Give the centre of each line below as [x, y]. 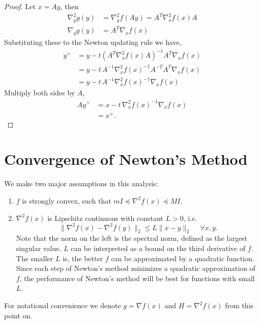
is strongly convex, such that [67, 200]
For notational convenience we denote [63, 305]
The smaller [35, 258]
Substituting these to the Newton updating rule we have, [93, 42]
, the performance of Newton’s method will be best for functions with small [137, 278]
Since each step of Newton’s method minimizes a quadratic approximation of [136, 268]
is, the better [83, 258]
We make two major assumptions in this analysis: [81, 183]
